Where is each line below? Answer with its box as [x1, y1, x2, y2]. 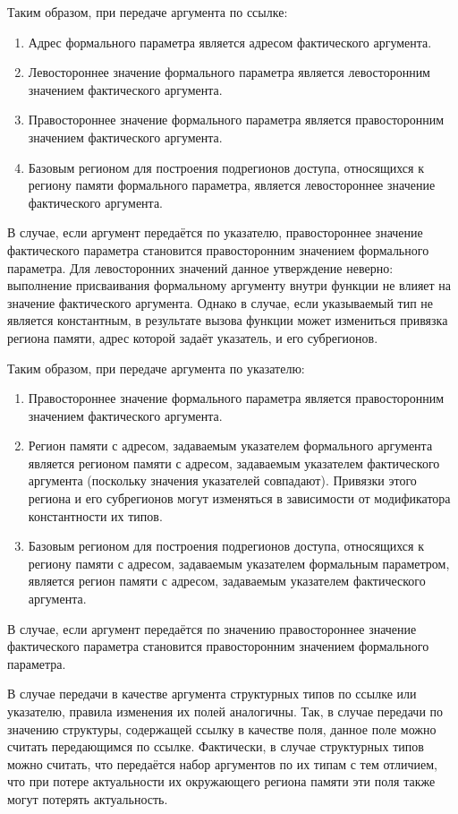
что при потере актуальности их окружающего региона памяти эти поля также [7, 772, 436, 791]
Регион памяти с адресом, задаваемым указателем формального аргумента [28, 436, 433, 455]
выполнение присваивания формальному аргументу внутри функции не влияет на [7, 276, 452, 295]
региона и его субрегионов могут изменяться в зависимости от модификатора [28, 489, 451, 508]
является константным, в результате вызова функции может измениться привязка [7, 311, 448, 330]
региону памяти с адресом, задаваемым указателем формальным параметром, [28, 553, 450, 572]
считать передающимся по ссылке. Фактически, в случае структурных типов [7, 737, 424, 756]
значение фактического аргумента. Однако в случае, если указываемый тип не [7, 293, 434, 312]
